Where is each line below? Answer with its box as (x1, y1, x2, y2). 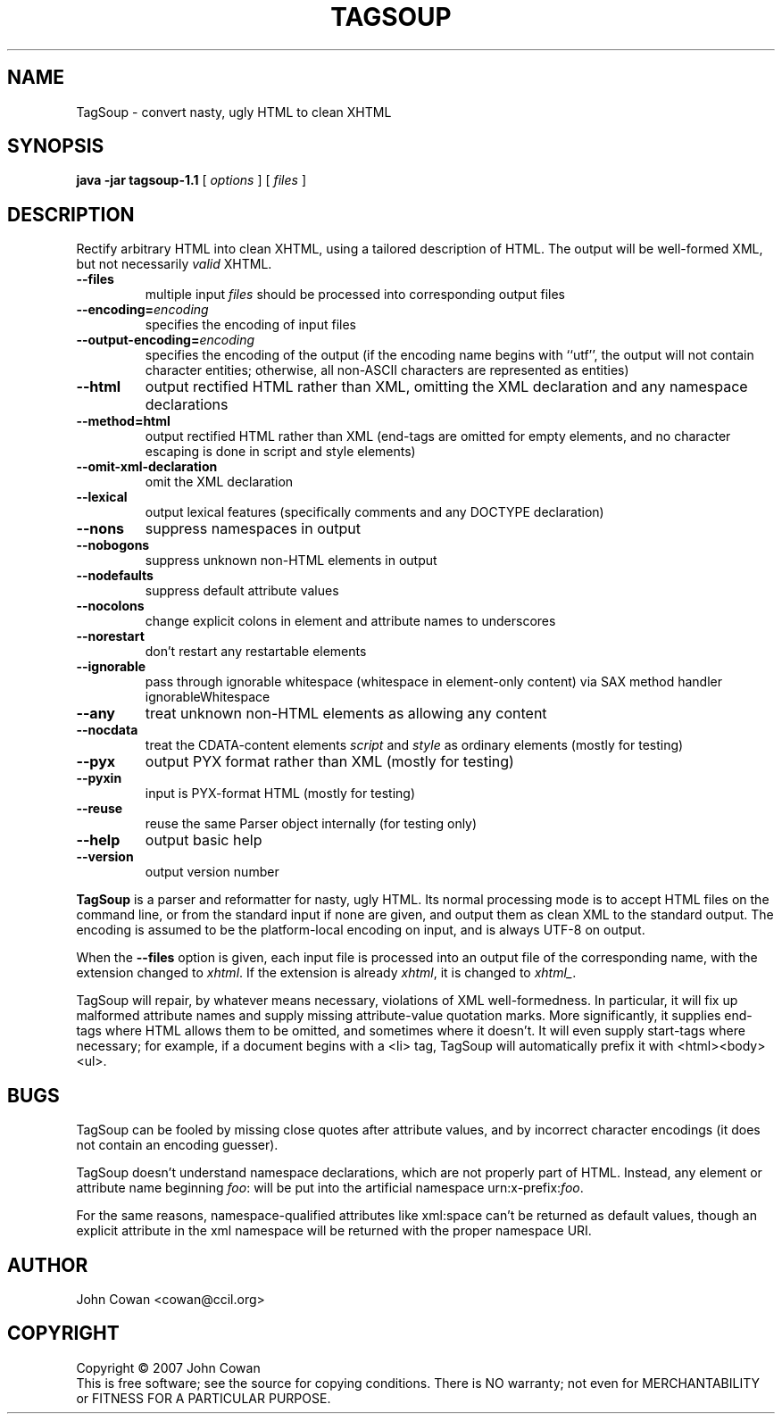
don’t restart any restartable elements (145, 644, 367, 660)
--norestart (76, 628, 145, 644)
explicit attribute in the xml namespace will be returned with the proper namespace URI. (76, 1223, 592, 1239)
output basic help (145, 831, 262, 850)
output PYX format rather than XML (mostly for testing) (145, 752, 514, 771)
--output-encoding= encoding (76, 332, 255, 348)
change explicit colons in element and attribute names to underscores (145, 613, 556, 629)
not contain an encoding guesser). (76, 1137, 279, 1153)
